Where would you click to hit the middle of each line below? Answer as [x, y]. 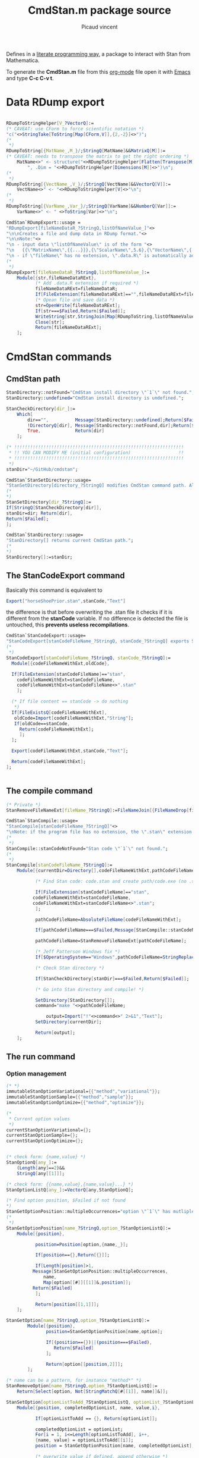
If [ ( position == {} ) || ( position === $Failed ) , [99, 1342]
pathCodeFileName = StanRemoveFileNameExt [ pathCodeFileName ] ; [111, 941]
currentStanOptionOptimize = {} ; [45, 1141]
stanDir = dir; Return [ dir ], [39, 513]
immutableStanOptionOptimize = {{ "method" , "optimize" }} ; [75, 1103]
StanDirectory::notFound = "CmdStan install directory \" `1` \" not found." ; [100, 393]
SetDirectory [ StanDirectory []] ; [75, 1000]
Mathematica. [23, 60]
